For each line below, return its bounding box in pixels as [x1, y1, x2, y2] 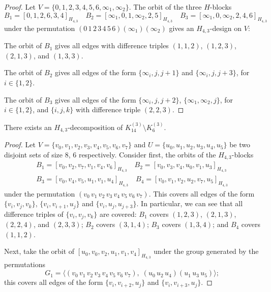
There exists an [4, 121, 52, 132]
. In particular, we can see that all [136, 198, 243, 209]
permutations [4, 259, 46, 270]
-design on [209, 22, 242, 33]
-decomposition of [68, 121, 123, 132]
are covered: [99, 208, 137, 219]
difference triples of [4, 208, 64, 219]
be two [229, 139, 250, 150]
